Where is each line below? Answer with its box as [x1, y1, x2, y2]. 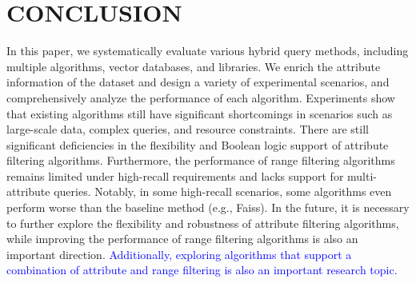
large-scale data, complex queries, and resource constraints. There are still [6, 121, 369, 138]
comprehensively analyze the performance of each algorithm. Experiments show [6, 89, 395, 106]
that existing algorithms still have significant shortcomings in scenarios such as [6, 105, 393, 122]
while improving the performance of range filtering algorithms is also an [6, 230, 358, 247]
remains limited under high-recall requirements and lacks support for [6, 167, 344, 184]
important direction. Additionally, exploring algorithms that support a [6, 245, 352, 262]
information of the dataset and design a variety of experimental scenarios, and [6, 74, 390, 90]
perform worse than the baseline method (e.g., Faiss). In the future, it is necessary [6, 199, 410, 216]
